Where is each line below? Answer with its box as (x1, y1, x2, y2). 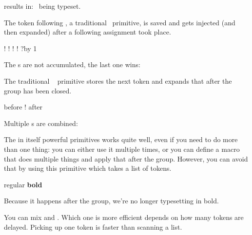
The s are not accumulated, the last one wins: (4, 59, 140, 70)
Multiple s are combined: (4, 118, 78, 128)
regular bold (4, 179, 42, 189)
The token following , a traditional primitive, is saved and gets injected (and (4, 17, 235, 27)
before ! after (4, 102, 43, 112)
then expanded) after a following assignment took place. (4, 27, 171, 37)
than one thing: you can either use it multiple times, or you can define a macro (4, 144, 240, 154)
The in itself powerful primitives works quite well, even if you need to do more (4, 134, 238, 145)
